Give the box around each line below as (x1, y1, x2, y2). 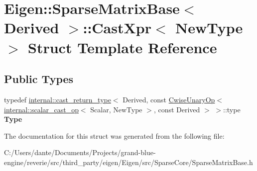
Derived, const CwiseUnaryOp (123, 94, 215, 104)
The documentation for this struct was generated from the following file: (4, 130, 225, 141)
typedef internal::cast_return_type (4, 94, 111, 104)
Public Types (4, 71, 74, 86)
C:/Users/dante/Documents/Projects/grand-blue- (4, 147, 156, 158)
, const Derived (153, 104, 200, 114)
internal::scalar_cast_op (4, 104, 79, 114)
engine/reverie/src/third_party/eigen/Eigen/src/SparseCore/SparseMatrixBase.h (4, 157, 253, 167)
